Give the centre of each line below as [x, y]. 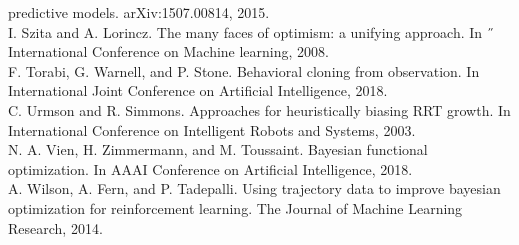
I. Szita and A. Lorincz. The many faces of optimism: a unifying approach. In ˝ [251, 31]
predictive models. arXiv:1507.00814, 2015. [139, 12]
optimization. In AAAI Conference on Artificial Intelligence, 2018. [210, 168]
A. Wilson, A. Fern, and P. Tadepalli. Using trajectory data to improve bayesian [254, 188]
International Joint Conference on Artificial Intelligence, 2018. [198, 90]
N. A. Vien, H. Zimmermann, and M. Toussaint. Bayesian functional [218, 149]
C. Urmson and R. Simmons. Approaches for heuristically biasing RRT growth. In [259, 109]
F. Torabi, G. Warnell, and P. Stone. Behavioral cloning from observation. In [244, 70]
